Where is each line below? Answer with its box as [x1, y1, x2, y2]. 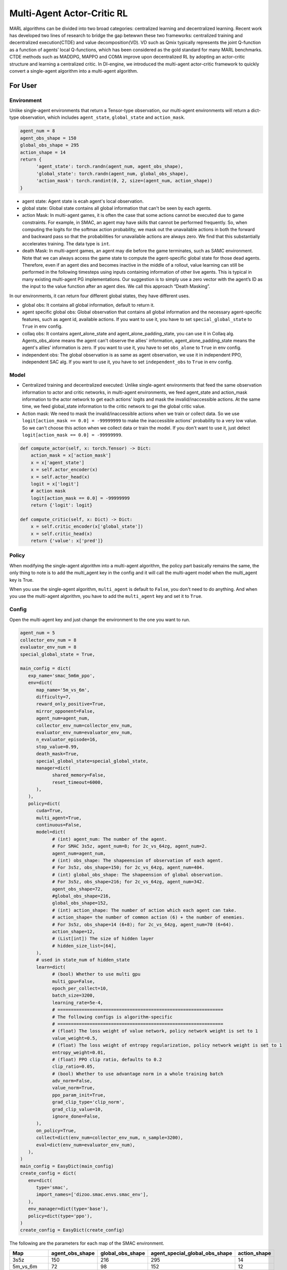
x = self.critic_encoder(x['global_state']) [30, 524, 143, 529]
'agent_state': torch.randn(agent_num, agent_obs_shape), [36, 164, 184, 170]
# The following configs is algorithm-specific [52, 1014, 173, 1020]
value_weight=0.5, [52, 1035, 98, 1041]
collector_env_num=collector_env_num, [36, 722, 133, 728]
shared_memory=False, [52, 772, 106, 778]
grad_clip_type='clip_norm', [52, 1099, 125, 1105]
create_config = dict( [20, 1170, 77, 1176]
